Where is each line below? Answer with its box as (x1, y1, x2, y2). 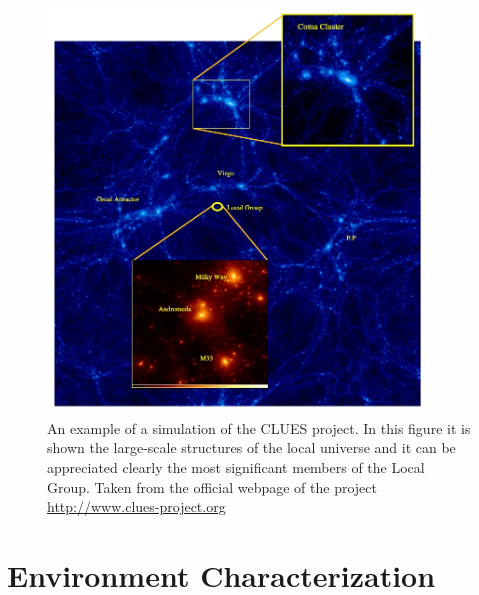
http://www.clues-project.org (47, 496, 226, 517)
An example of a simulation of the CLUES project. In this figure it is (47, 417, 471, 438)
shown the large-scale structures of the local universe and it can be (47, 437, 456, 458)
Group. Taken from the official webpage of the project (47, 476, 377, 497)
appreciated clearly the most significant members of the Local (47, 457, 425, 478)
